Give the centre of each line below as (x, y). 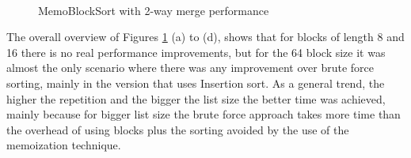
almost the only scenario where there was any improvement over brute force (190, 68)
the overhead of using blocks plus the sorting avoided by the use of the (178, 129)
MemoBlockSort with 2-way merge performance (154, 10)
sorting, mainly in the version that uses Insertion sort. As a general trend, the (196, 83)
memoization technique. (64, 145)
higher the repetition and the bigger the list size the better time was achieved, (196, 98)
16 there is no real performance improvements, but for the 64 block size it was (196, 52)
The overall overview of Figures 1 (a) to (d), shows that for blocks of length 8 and (205, 37)
